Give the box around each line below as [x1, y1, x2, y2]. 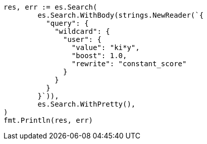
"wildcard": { [55, 27, 110, 35]
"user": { [63, 35, 101, 43]
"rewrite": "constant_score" [71, 60, 187, 68]
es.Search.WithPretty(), [37, 100, 136, 108]
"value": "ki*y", [71, 43, 140, 52]
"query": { [46, 19, 89, 27]
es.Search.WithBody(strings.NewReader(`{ [37, 11, 204, 19]
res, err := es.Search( [4, 3, 97, 11]
